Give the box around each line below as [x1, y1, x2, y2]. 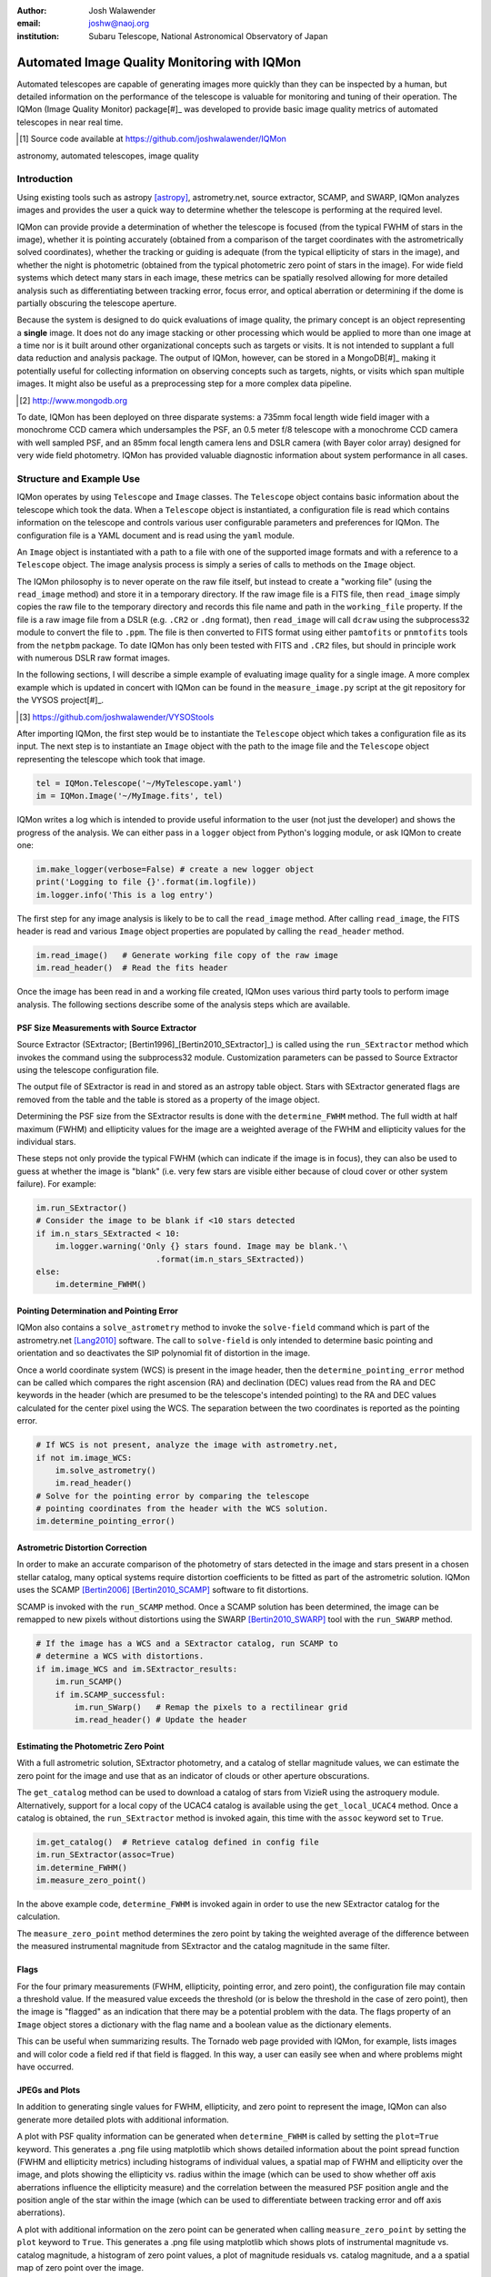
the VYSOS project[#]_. [16, 695, 105, 706]
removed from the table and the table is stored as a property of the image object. [16, 1094, 320, 1105]
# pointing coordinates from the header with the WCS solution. [35, 1504, 329, 1514]
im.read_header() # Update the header [74, 1715, 247, 1725]
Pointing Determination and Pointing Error [16, 1305, 179, 1316]
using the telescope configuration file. [16, 1064, 159, 1075]
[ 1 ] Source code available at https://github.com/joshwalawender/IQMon [19, 133, 286, 145]
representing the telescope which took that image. [16, 753, 205, 764]
